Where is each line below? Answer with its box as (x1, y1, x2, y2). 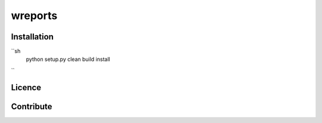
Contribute (11, 102, 52, 112)
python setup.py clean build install (26, 56, 110, 63)
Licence (11, 82, 42, 93)
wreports (11, 9, 58, 22)
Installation (11, 32, 54, 42)
